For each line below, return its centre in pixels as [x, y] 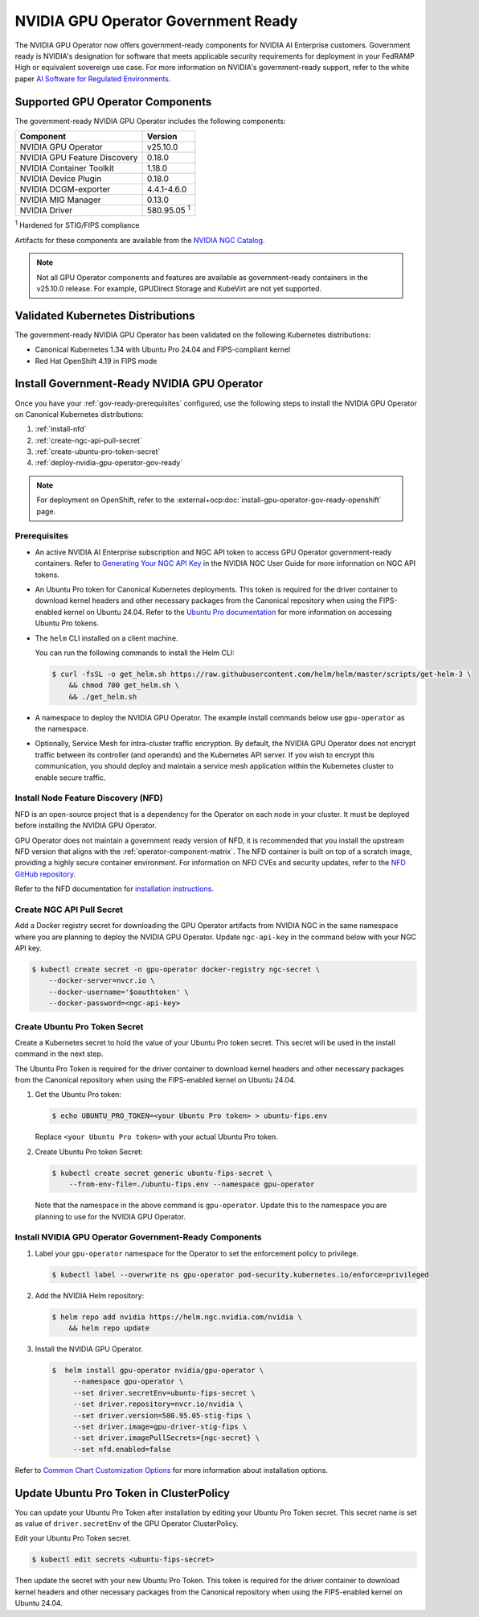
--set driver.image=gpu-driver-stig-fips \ [160, 1426]
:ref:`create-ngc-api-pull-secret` [88, 440]
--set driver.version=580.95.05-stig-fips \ [162, 1415]
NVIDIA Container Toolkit [67, 168]
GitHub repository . [45, 874]
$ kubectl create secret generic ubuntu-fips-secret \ [162, 1173]
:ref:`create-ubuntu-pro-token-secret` [98, 452]
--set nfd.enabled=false [122, 1449]
